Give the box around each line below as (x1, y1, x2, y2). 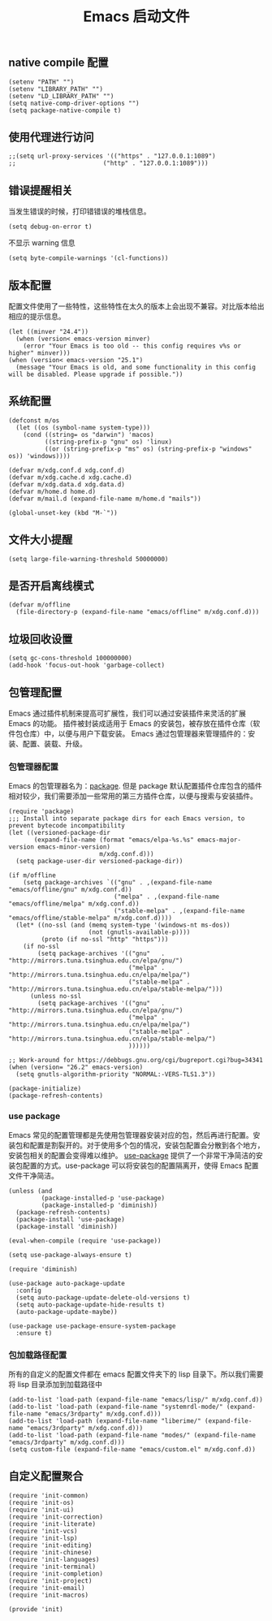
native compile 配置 (8, 56, 109, 70)
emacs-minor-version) (37, 843, 111, 851)
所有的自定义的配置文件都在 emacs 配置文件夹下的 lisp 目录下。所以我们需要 (8, 1369, 264, 1379)
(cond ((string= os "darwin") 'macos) (23, 430, 154, 439)
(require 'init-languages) (8, 1555, 100, 1563)
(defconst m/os (8, 416, 60, 425)
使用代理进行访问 (8, 131, 94, 144)
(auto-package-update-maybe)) (15, 1308, 118, 1316)
